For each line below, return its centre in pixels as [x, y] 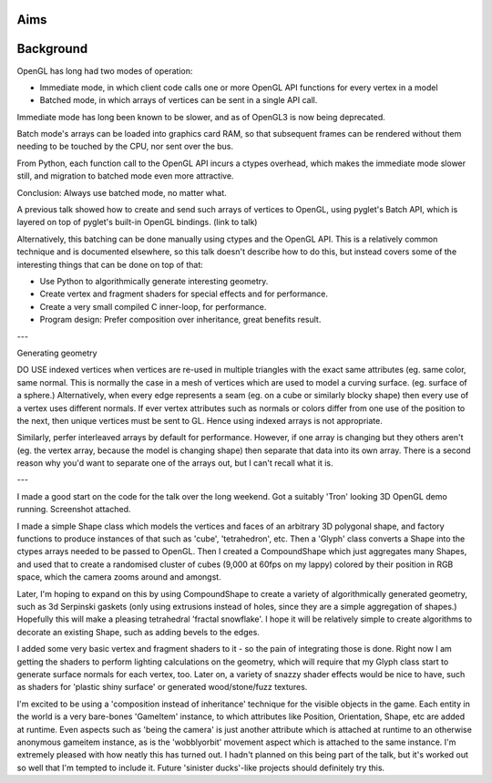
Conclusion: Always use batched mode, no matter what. [122, 192]
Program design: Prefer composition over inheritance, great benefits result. [180, 320]
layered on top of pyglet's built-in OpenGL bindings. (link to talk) [137, 222]
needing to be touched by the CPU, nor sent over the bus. [125, 147]
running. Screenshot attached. [74, 510]
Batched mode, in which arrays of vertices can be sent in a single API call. [179, 100]
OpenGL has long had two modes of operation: [105, 71]
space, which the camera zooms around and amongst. [119, 577]
